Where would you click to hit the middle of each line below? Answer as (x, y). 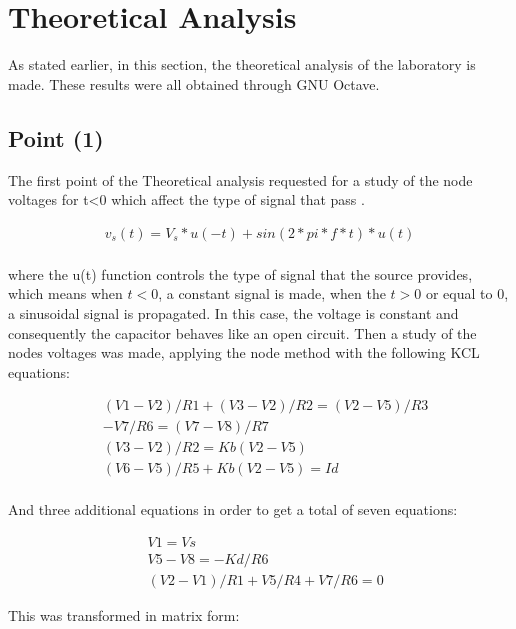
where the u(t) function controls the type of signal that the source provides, (240, 273)
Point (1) (56, 137)
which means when (65, 293)
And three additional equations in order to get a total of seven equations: (233, 509)
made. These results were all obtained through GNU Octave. (194, 83)
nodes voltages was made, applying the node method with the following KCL (244, 352)
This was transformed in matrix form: (124, 615)
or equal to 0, (467, 293)
